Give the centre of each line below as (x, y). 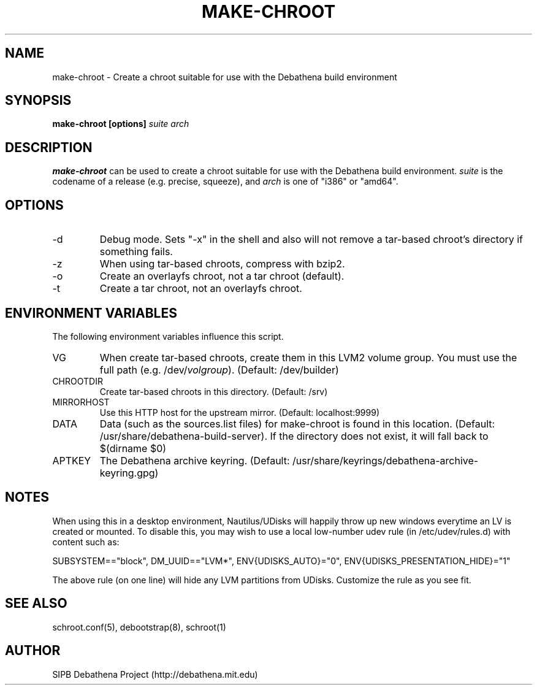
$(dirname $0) (133, 448)
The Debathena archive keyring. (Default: (195, 460)
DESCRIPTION (49, 147)
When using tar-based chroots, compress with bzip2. (222, 264)
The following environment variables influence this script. (168, 336)
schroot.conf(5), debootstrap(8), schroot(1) (139, 627)
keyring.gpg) (129, 473)
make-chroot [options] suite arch (121, 124)
